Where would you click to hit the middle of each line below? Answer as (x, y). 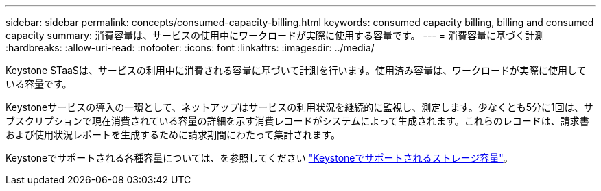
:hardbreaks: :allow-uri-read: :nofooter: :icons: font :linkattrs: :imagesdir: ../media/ (190, 48)
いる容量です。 (39, 84)
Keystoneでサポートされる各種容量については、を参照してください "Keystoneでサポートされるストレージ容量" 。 (259, 158)
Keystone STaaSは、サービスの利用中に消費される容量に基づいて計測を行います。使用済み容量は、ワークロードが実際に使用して (296, 70)
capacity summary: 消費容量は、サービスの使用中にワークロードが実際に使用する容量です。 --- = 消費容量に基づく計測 (275, 35)
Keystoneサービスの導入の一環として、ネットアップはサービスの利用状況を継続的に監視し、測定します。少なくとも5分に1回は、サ (299, 107)
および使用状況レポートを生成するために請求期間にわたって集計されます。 (173, 135)
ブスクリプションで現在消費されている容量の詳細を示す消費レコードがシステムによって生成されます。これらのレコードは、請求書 (297, 121)
